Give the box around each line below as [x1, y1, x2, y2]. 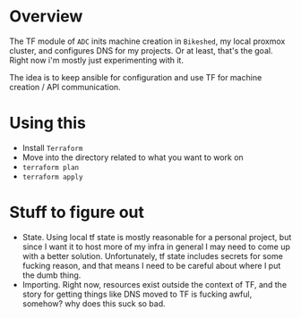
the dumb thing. [21, 270, 82, 280]
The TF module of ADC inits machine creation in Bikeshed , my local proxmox [9, 36, 286, 46]
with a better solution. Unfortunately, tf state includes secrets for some [21, 250, 284, 261]
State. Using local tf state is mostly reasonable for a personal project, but [21, 231, 292, 242]
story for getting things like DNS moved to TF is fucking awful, [21, 289, 253, 299]
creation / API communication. [9, 81, 121, 92]
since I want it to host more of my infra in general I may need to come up [21, 241, 291, 252]
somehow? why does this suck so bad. [21, 297, 166, 309]
